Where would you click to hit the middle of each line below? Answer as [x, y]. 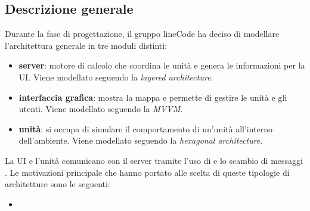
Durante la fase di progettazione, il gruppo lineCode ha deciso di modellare [142, 34]
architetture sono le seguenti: [58, 184]
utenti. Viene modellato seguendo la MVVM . [101, 109]
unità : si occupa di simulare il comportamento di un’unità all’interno [146, 128]
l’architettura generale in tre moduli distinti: [86, 45]
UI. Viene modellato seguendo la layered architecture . [116, 77]
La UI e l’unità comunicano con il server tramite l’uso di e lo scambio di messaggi [154, 160]
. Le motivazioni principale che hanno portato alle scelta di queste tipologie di [147, 172]
